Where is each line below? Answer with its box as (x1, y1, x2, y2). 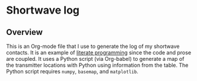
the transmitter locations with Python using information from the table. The (6, 61, 189, 69)
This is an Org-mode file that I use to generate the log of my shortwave (6, 43, 180, 50)
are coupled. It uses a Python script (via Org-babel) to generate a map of (6, 56, 185, 62)
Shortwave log (6, 4, 80, 17)
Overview (6, 27, 43, 37)
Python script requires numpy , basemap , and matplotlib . (6, 68, 138, 74)
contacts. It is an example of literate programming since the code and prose (6, 49, 192, 56)
